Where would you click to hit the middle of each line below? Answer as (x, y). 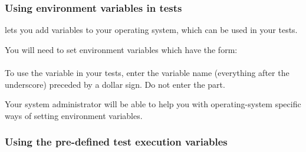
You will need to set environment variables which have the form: (121, 49)
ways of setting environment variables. (74, 115)
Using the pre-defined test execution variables (116, 142)
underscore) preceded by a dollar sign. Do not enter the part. (115, 84)
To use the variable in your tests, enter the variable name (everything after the (147, 72)
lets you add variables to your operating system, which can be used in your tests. (151, 30)
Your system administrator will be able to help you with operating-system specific (153, 104)
